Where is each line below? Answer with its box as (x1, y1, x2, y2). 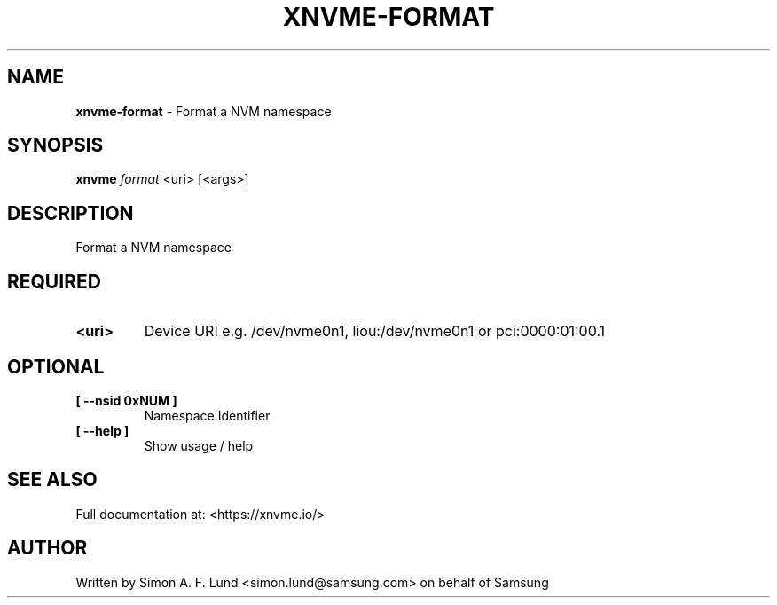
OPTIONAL (7, 355, 105, 378)
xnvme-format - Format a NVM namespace (75, 103, 332, 119)
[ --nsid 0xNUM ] (75, 392, 177, 408)
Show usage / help (144, 437, 254, 453)
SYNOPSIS (7, 134, 104, 157)
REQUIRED (7, 270, 101, 293)
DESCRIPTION (7, 201, 134, 224)
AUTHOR (7, 537, 88, 560)
